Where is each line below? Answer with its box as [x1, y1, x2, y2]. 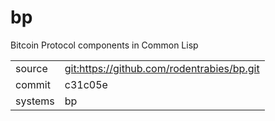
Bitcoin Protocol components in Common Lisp [10, 39, 199, 51]
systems [15, 94, 55, 108]
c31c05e [64, 77, 108, 91]
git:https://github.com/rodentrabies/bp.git [64, 61, 260, 75]
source [15, 61, 48, 75]
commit [15, 77, 51, 91]
